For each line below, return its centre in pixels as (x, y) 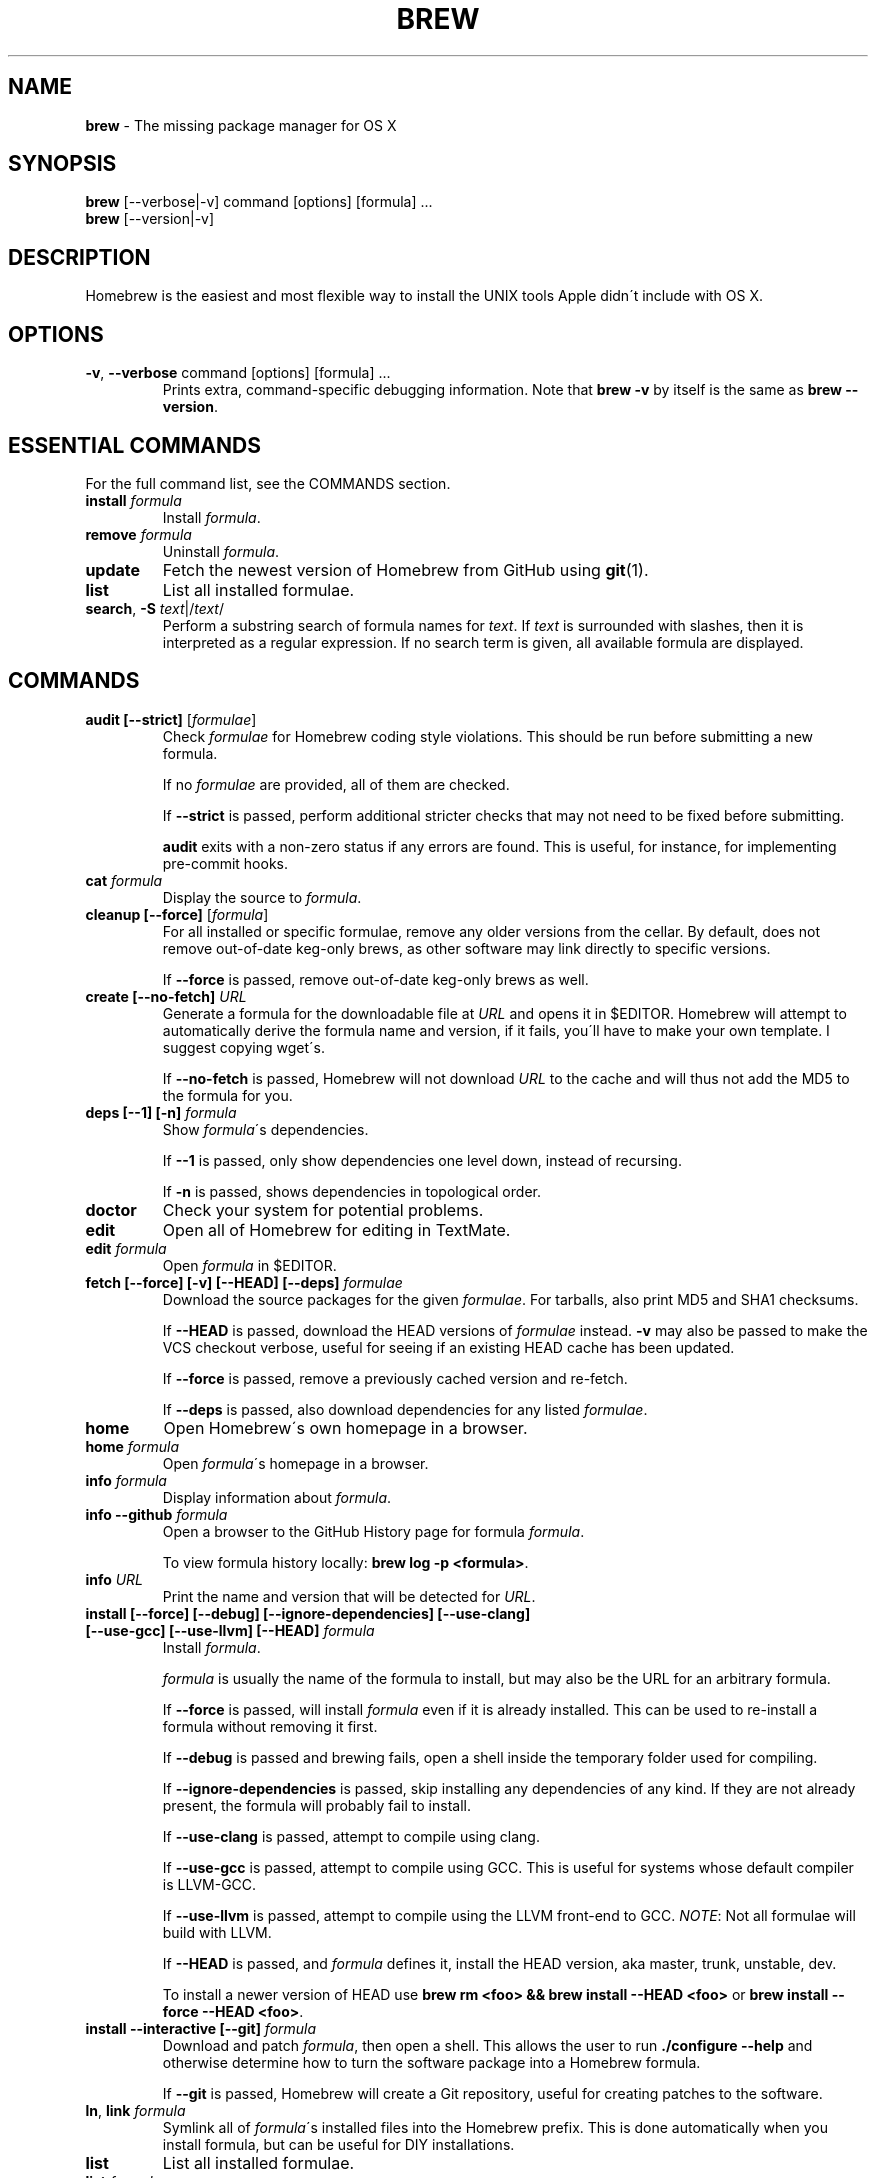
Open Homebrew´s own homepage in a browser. (345, 1427)
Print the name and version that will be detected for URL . (349, 1596)
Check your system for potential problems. (323, 1209)
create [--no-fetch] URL (166, 996)
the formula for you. (227, 1095)
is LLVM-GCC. (209, 1884)
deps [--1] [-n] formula (161, 1112)
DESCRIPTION (79, 257)
